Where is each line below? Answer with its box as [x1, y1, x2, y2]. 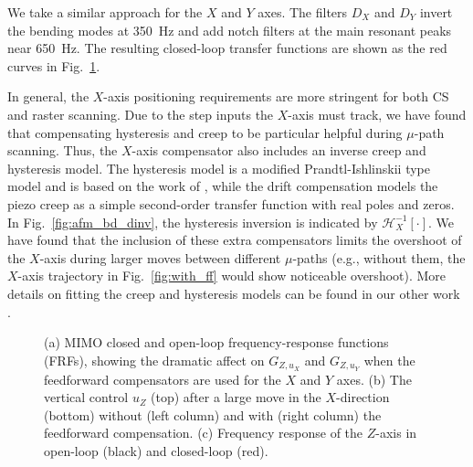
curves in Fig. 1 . [7, 56, 100, 75]
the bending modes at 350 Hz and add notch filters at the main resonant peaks [7, 20, 452, 39]
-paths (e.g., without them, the [292, 248, 466, 267]
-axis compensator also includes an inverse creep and [131, 141, 426, 160]
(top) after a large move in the [151, 387, 321, 407]
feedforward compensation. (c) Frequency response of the [44, 423, 363, 442]
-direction [336, 387, 390, 407]
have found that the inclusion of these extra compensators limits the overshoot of [7, 230, 462, 249]
